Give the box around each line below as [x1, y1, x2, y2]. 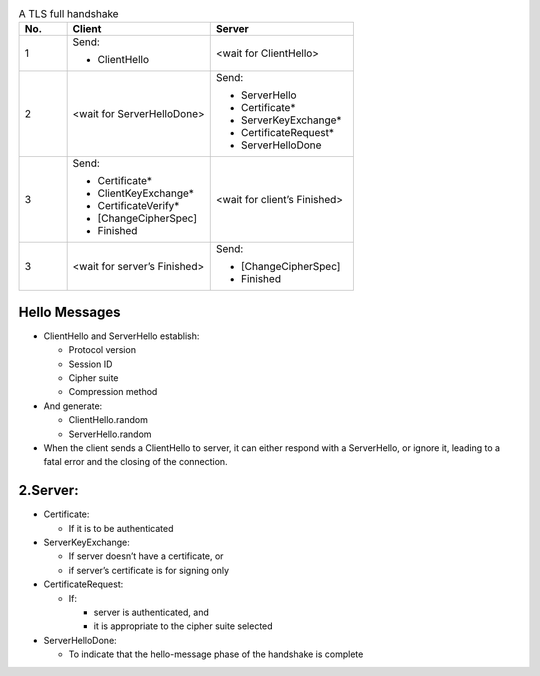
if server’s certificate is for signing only [68, 564, 230, 576]
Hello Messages [18, 303, 121, 320]
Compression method [68, 386, 158, 398]
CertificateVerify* [97, 199, 180, 213]
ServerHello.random [68, 428, 152, 440]
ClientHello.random [68, 414, 149, 426]
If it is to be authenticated [68, 522, 174, 534]
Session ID [68, 358, 113, 370]
